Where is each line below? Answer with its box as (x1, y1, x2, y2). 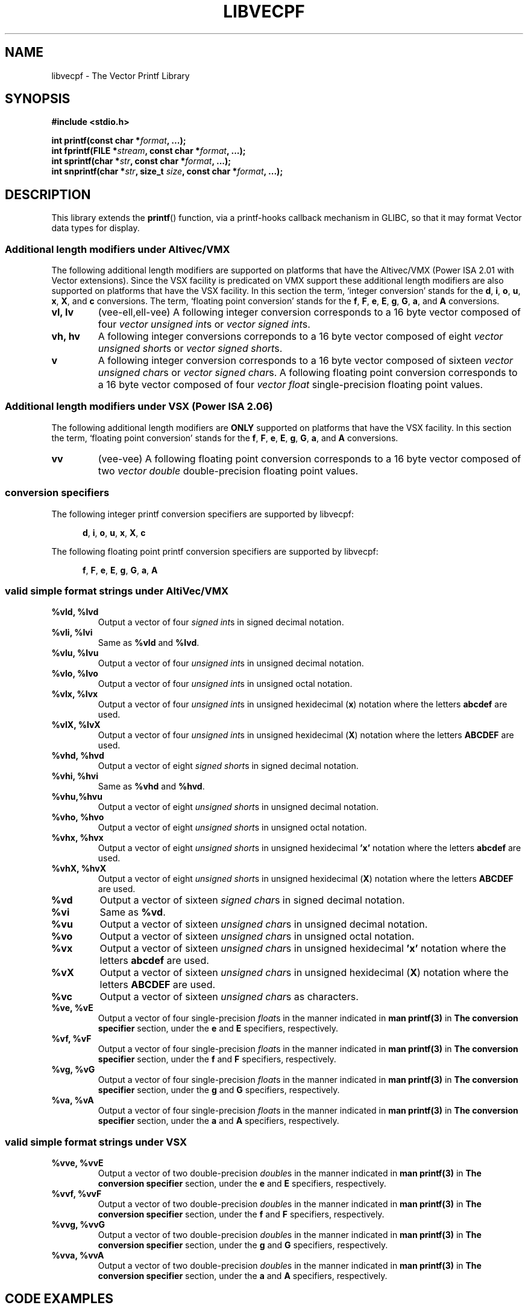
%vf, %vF (51, 1033, 92, 1044)
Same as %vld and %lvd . (98, 637, 200, 648)
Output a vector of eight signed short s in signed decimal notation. (98, 761, 359, 771)
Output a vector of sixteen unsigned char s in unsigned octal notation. (99, 930, 415, 943)
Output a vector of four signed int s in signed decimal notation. (98, 617, 344, 628)
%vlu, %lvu (51, 648, 99, 659)
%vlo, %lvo (51, 668, 98, 679)
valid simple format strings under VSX (5, 1135, 187, 1148)
